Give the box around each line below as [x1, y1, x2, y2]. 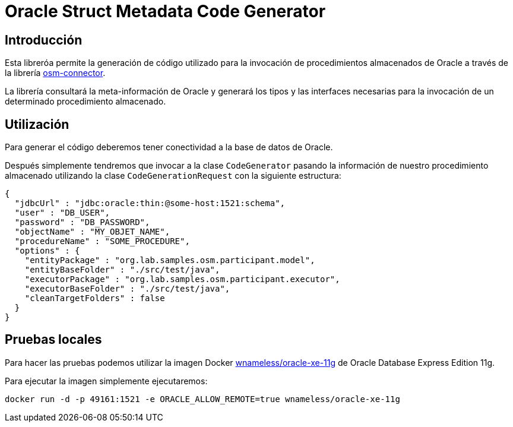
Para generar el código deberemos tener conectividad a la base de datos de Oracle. [5, 142, 333, 153]
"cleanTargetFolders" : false [24, 293, 165, 303]
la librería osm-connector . [5, 68, 106, 78]
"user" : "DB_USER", [14, 208, 110, 218]
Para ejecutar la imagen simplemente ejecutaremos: [5, 375, 208, 386]
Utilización [5, 116, 69, 132]
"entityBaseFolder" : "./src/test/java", [24, 265, 220, 275]
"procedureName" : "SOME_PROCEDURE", [14, 236, 190, 246]
